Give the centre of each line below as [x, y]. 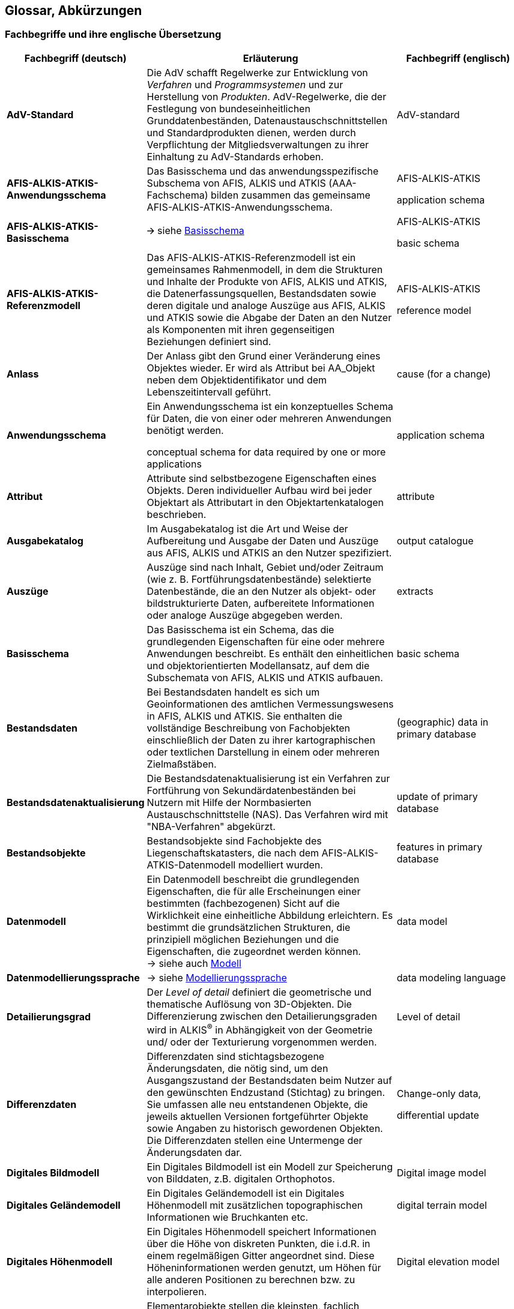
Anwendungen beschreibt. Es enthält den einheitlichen [270, 653]
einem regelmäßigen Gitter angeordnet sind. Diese [261, 1256]
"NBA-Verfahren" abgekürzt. [211, 826]
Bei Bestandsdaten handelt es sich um [233, 692]
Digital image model [441, 1173]
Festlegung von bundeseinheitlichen [228, 108]
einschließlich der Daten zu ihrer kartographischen [261, 740]
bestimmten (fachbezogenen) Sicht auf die [243, 903]
